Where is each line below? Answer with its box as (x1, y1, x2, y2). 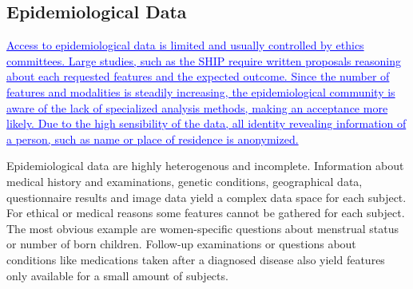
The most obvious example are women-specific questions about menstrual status (6, 220, 399, 236)
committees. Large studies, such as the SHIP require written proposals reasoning (6, 52, 401, 69)
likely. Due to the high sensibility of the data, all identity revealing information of (6, 115, 407, 132)
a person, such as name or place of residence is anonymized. (6, 130, 299, 147)
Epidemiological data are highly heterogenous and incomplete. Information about (6, 157, 404, 174)
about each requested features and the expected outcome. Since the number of (6, 68, 390, 85)
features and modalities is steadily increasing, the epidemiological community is (6, 83, 395, 100)
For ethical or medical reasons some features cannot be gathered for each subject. (6, 204, 405, 221)
